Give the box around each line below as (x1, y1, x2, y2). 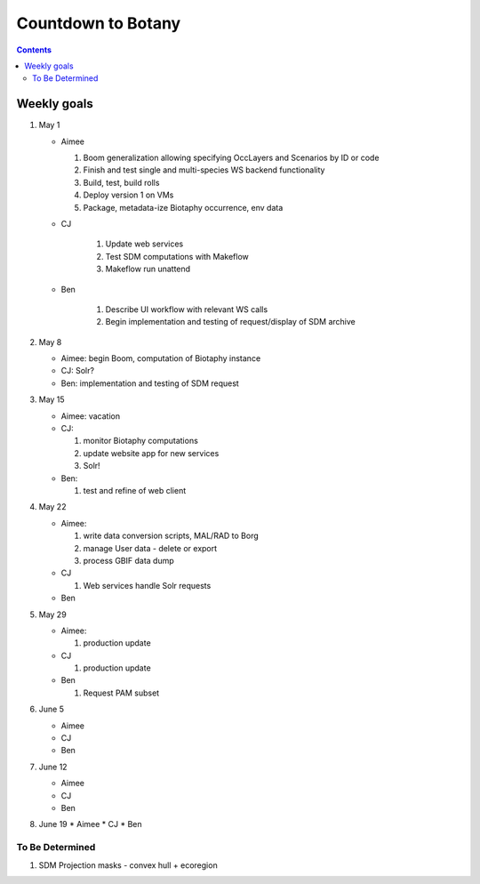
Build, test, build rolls (83, 177, 160, 188)
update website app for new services (83, 447, 220, 458)
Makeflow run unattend (105, 263, 191, 275)
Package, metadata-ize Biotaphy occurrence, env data (83, 202, 284, 213)
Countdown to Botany (16, 13, 181, 33)
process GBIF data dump (83, 555, 175, 566)
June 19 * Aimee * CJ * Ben (38, 819, 142, 830)
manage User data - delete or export (83, 542, 218, 553)
